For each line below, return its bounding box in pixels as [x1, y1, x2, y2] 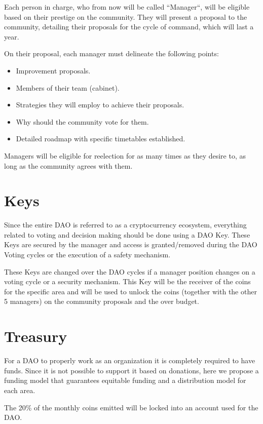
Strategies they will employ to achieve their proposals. [16, 99, 184, 110]
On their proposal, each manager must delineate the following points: [4, 48, 219, 59]
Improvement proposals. [16, 65, 91, 75]
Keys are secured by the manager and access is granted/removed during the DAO [4, 239, 257, 250]
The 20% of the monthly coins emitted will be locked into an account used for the [4, 402, 258, 412]
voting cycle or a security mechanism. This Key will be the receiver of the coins [4, 276, 251, 287]
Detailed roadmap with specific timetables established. [16, 133, 185, 144]
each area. [4, 384, 35, 395]
